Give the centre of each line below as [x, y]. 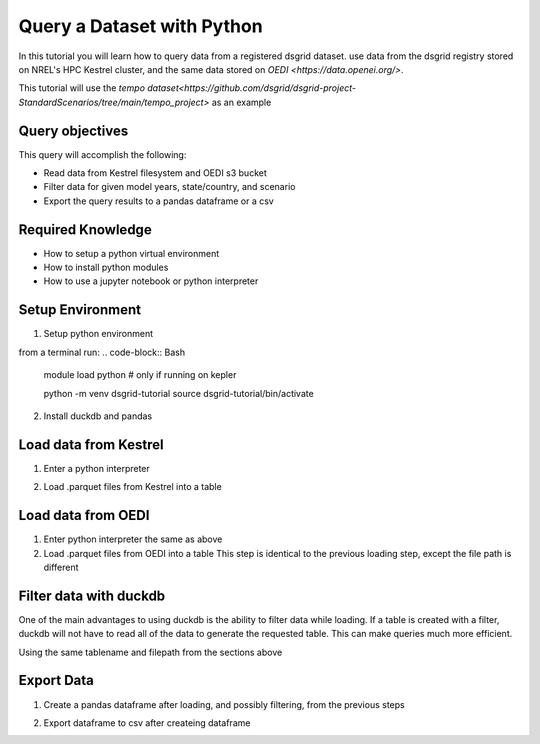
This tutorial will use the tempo [81, 88]
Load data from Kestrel [91, 444]
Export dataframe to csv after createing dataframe [147, 722]
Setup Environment [80, 310]
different [61, 567]
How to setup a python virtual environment [131, 253]
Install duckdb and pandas [98, 416]
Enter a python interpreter [96, 468]
